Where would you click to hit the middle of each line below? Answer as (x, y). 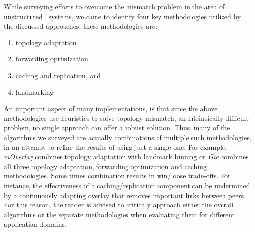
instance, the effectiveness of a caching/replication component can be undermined (127, 185)
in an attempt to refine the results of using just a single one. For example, (115, 147)
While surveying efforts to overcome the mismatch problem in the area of (114, 6)
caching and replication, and (58, 75)
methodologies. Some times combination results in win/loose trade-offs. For (117, 176)
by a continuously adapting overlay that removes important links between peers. (125, 195)
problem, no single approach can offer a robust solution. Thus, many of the (117, 128)
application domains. (35, 224)
